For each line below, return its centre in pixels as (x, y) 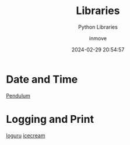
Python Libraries (98, 27)
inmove (98, 38)
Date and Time (42, 79)
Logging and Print (50, 119)
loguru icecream (26, 135)
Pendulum (18, 95)
